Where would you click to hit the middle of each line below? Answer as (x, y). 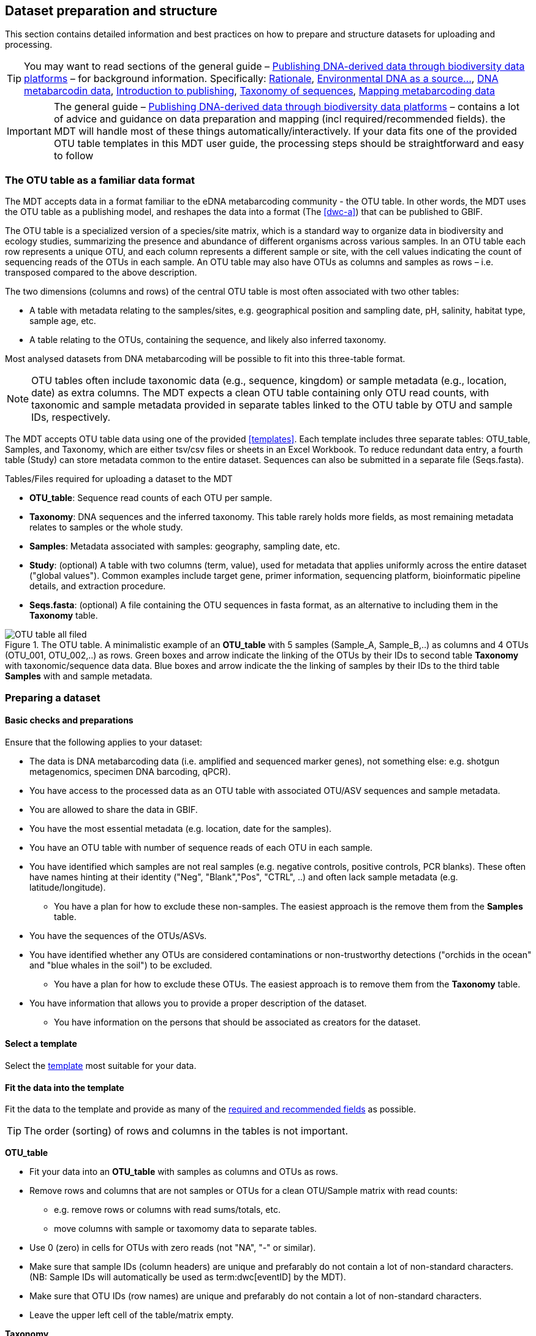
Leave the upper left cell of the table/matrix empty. (132, 1315)
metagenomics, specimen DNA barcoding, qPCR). (130, 771)
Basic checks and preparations (69, 720)
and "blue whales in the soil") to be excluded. (121, 965)
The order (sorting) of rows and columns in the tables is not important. (186, 1131)
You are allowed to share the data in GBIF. (114, 809)
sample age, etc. (63, 321)
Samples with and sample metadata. (79, 676)
